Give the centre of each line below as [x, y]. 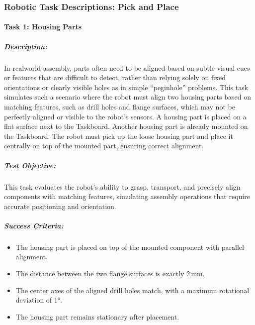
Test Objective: [30, 165]
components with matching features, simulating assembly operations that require [127, 196]
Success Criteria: [34, 225]
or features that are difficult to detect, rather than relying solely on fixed [115, 77]
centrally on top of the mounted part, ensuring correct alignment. [104, 146]
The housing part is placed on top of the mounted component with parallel [130, 247]
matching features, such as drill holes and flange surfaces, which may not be [120, 106]
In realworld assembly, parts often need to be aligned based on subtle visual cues [127, 67]
